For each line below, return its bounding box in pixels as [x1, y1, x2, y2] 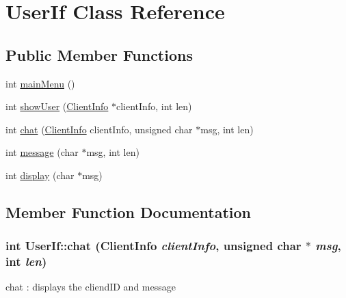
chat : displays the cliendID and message [5, 280, 176, 294]
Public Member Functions [5, 44, 193, 65]
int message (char [5, 145, 79, 159]
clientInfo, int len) [116, 99, 192, 113]
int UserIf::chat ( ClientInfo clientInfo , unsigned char [5, 237, 302, 254]
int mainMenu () [5, 76, 75, 90]
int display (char [5, 167, 75, 182]
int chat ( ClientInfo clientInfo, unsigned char [5, 122, 193, 136]
